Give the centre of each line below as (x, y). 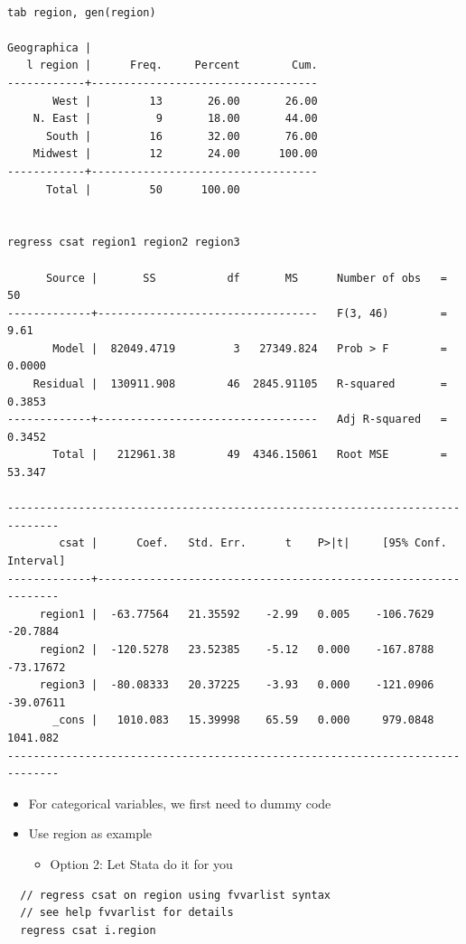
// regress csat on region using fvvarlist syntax (175, 895)
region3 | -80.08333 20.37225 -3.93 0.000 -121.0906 (237, 685)
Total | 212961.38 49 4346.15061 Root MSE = (250, 455)
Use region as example (90, 833)
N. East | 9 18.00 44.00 (175, 119)
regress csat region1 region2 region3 (124, 243)
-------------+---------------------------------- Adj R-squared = (227, 420)
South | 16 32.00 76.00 (182, 136)
